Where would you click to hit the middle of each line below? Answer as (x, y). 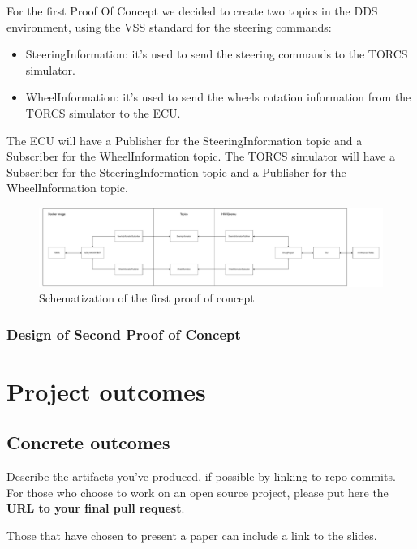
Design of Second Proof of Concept (124, 334)
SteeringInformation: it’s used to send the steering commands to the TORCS (217, 54)
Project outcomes (106, 390)
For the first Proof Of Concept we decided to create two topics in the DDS (192, 11)
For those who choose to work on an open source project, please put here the (198, 492)
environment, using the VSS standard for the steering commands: (169, 26)
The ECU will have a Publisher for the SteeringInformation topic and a (185, 140)
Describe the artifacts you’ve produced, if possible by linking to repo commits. (201, 476)
